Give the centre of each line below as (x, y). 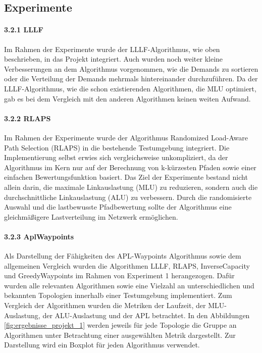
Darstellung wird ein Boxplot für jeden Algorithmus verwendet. (102, 345)
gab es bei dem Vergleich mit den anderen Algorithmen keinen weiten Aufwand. (127, 98)
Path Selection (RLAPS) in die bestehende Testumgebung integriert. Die (117, 147)
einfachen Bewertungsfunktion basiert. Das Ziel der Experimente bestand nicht (126, 177)
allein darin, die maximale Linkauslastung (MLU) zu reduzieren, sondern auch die (131, 187)
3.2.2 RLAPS (28, 118)
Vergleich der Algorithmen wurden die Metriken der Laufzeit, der (105, 305)
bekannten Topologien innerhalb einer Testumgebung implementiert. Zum (118, 295)
